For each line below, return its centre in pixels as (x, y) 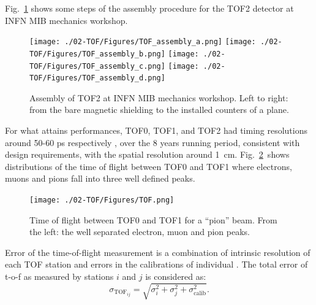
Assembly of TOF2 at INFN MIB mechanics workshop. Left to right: (159, 97)
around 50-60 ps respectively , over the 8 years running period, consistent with (152, 142)
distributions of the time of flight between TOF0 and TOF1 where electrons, (149, 166)
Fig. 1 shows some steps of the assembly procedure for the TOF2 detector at (149, 8)
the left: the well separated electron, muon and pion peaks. (140, 232)
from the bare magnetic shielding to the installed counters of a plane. (159, 110)
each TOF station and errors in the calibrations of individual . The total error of (156, 264)
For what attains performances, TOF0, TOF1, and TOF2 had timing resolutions (156, 130)
